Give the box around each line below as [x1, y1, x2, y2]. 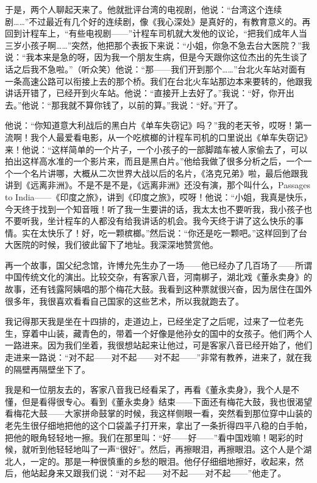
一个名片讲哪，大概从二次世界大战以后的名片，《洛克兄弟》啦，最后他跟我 [13, 166, 308, 179]
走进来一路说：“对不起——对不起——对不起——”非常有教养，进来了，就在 [5, 351, 304, 364]
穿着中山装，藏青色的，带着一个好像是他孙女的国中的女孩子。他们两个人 [21, 326, 312, 339]
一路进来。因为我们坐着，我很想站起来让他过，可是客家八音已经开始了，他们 [5, 339, 312, 351]
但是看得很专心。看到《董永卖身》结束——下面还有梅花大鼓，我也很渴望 [21, 395, 312, 407]
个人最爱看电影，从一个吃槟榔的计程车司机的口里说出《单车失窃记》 [38, 130, 312, 143]
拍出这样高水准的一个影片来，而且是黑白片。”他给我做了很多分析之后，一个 [5, 155, 304, 167]
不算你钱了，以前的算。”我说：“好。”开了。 [77, 98, 243, 111]
